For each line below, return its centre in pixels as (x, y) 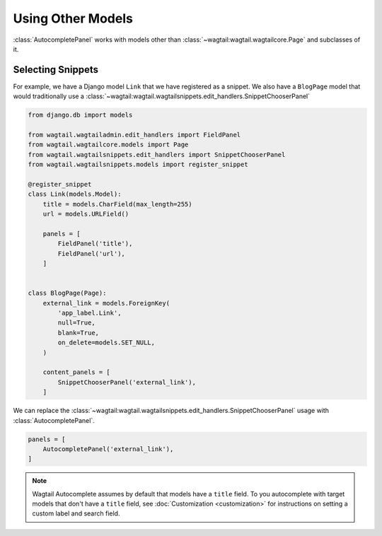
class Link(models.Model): (75, 194)
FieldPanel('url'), (91, 254)
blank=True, (78, 333)
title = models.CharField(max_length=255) (117, 204)
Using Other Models (73, 18)
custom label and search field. (76, 513)
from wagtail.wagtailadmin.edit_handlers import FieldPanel (134, 135)
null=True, (76, 323)
